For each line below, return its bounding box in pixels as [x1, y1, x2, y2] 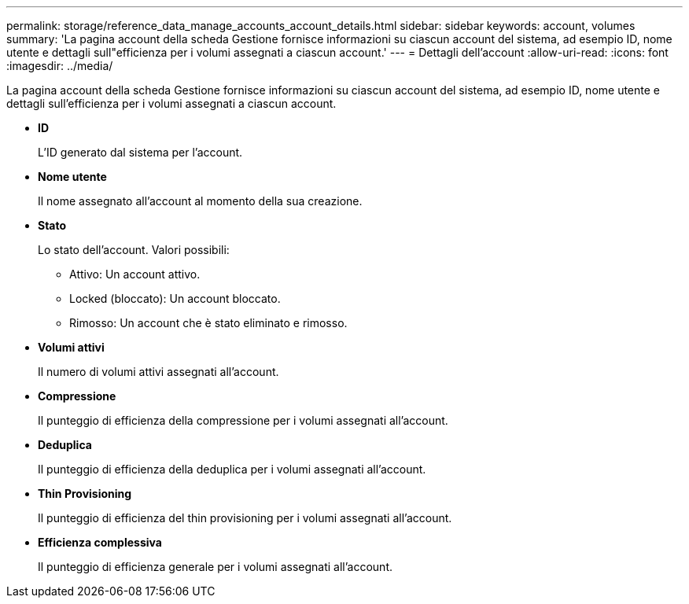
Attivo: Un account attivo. [69, 267, 201, 281]
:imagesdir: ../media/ [6, 59, 113, 72]
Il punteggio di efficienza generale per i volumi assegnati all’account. [38, 560, 393, 573]
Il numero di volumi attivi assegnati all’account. [38, 365, 279, 378]
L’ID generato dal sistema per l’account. [38, 145, 243, 159]
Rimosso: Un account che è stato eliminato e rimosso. [69, 316, 348, 330]
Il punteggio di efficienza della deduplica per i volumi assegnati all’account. [38, 462, 426, 476]
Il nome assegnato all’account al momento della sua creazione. [38, 194, 363, 208]
